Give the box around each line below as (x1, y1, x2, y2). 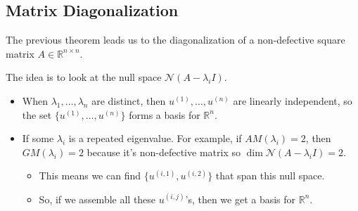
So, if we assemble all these (39, 191, 156, 206)
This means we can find (39, 168, 141, 183)
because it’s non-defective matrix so (87, 144, 241, 159)
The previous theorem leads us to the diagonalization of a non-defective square (6, 32, 345, 47)
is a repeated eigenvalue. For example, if (68, 131, 242, 146)
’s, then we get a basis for (185, 191, 296, 206)
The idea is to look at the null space (6, 70, 162, 84)
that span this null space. (215, 168, 325, 183)
